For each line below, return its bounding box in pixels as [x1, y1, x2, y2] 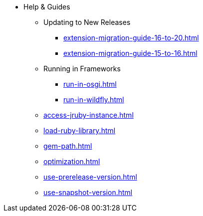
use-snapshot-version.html [43, 188, 133, 197]
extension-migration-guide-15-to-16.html [63, 49, 198, 57]
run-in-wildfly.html [63, 95, 124, 104]
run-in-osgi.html [63, 80, 117, 88]
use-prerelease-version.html [43, 173, 137, 181]
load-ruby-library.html [43, 126, 116, 135]
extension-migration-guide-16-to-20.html [63, 33, 199, 42]
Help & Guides [23, 2, 70, 11]
